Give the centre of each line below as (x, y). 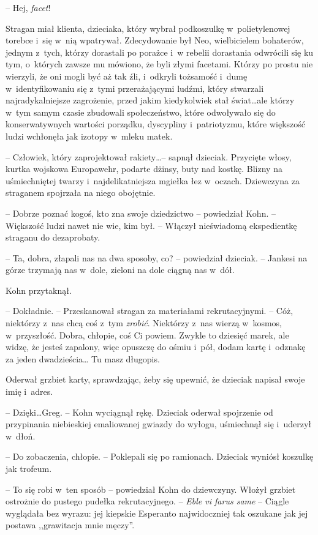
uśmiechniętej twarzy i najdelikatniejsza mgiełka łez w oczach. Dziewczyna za (153, 180)
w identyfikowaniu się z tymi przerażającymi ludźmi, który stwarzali (135, 88)
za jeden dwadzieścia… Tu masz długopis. (83, 358)
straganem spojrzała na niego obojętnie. (81, 193)
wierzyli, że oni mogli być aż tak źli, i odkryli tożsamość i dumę (127, 76)
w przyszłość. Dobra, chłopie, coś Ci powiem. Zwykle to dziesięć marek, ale (147, 335)
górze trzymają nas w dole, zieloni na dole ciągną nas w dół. (120, 270)
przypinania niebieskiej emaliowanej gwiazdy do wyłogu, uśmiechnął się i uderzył (158, 424)
